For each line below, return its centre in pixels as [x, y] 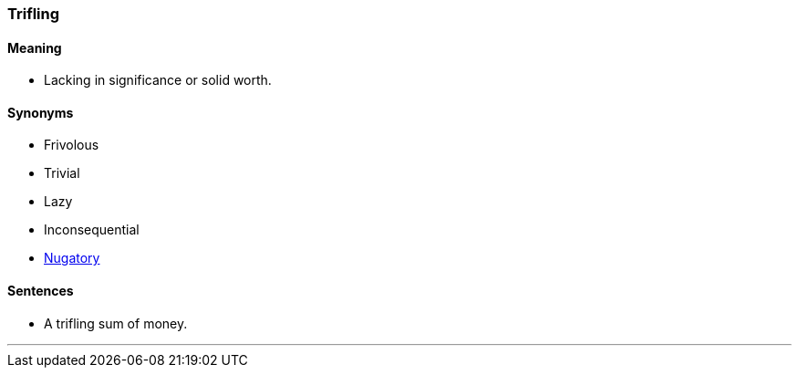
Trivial [62, 173]
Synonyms [41, 112]
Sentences [41, 291]
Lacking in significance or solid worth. [158, 80]
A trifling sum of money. [116, 323]
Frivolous [72, 145]
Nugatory [72, 258]
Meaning [35, 47]
